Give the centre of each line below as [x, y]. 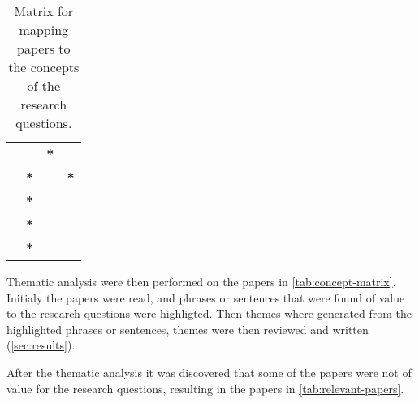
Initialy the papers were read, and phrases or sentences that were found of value [206, 297]
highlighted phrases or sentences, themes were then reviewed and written [188, 329]
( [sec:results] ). [41, 345]
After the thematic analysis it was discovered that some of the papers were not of [209, 372]
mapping [44, 30]
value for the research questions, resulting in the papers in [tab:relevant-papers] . [205, 388]
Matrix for [44, 11]
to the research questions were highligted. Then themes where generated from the [209, 313]
